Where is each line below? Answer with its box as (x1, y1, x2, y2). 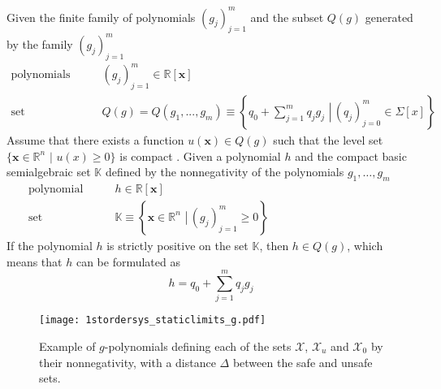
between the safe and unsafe (232, 353, 373, 370)
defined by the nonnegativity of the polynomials (105, 163, 344, 180)
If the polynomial (6, 237, 93, 253)
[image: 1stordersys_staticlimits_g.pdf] (39, 314, 266, 326)
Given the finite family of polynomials (6, 8, 196, 25)
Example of (39, 337, 96, 354)
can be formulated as (76, 253, 180, 270)
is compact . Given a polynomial (119, 147, 281, 164)
